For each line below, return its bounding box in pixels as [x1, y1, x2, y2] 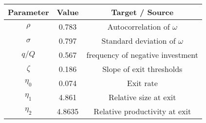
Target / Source [111, 6, 174, 18]
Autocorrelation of [107, 21, 170, 32]
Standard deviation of [101, 35, 176, 46]
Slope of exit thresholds [102, 63, 183, 74]
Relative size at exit [109, 91, 176, 103]
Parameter [8, 6, 49, 18]
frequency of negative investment [86, 49, 199, 60]
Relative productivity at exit [94, 105, 191, 117]
